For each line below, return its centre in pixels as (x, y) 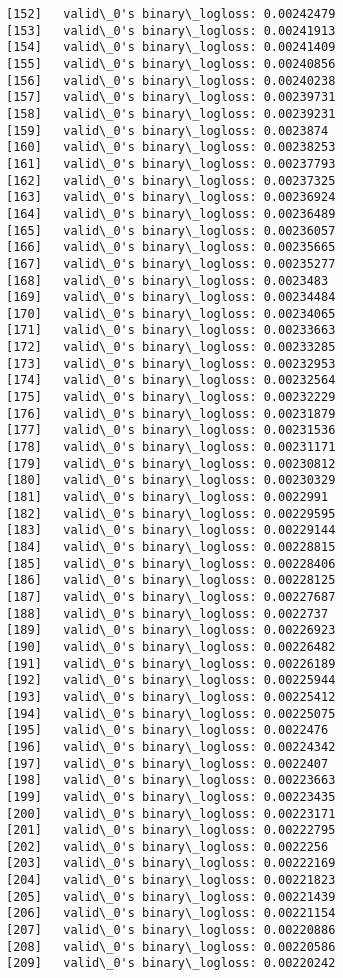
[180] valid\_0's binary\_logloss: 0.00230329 (171, 480)
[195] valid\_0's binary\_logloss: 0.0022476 (167, 730)
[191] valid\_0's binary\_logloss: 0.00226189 (171, 663)
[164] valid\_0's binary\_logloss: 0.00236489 (171, 213)
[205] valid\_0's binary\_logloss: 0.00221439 (171, 896)
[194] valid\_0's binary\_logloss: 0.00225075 (171, 713)
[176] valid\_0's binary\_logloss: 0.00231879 (171, 413)
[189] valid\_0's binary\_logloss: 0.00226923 (171, 630)
